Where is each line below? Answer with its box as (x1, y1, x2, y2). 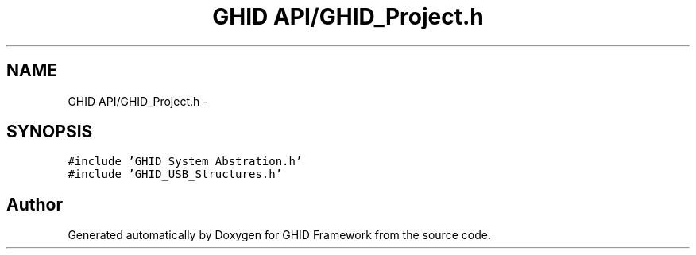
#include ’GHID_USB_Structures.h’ (68, 168, 283, 181)
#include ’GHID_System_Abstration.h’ (68, 155, 303, 168)
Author (6, 194, 63, 214)
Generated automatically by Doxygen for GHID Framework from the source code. (68, 228, 491, 242)
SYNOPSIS (6, 122, 93, 142)
